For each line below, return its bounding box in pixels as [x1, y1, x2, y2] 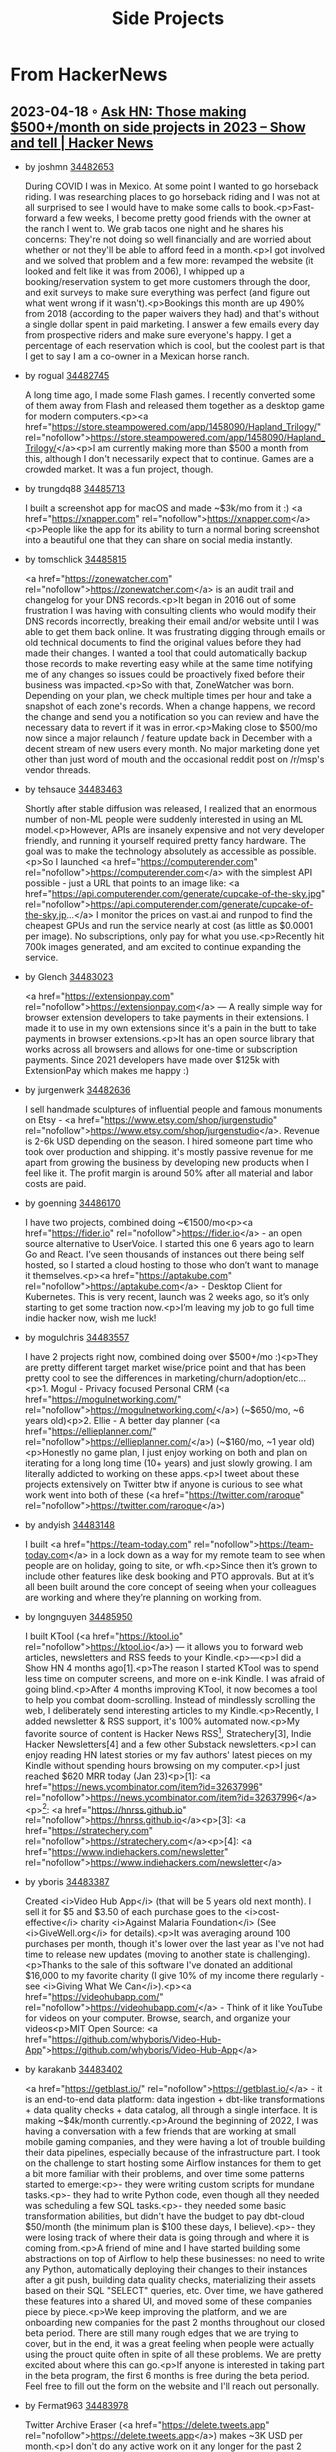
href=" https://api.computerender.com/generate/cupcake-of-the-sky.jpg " [24, 888, 326, 899]
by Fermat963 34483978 [24, 2400, 129, 2412]
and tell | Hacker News [10, 134, 154, 151]
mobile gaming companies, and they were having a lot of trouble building [24, 2136, 326, 2148]
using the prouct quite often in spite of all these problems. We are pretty [24, 2348, 322, 2361]
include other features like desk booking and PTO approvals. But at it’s [24, 1570, 315, 1582]
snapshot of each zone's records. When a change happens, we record [24, 700, 316, 712]
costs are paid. [24, 1178, 87, 1189]
